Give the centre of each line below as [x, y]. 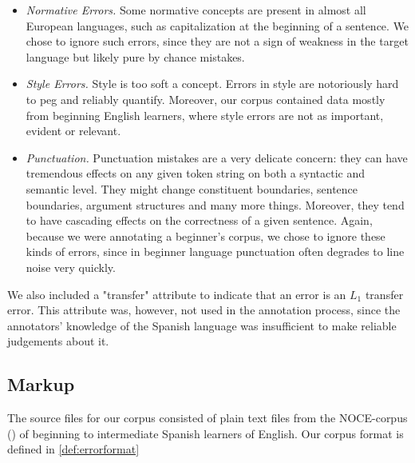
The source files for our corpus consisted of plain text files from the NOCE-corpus [207, 418]
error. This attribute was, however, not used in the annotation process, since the [204, 310]
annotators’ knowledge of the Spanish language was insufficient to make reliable [202, 325]
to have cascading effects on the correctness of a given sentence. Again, [199, 220]
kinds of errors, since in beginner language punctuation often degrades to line [215, 251]
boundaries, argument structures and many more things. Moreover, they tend [215, 204]
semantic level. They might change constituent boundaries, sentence [192, 188]
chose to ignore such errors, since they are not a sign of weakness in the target [217, 41]
